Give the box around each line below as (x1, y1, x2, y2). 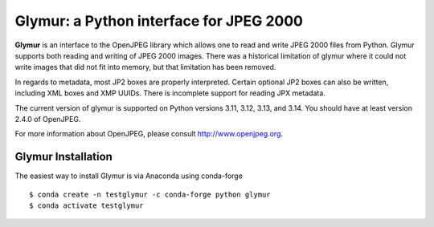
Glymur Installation (14, 150, 113, 164)
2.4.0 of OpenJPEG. (14, 114, 81, 124)
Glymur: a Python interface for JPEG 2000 (14, 12, 303, 30)
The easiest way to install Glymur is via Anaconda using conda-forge (14, 171, 243, 180)
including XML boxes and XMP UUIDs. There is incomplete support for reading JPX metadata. (14, 88, 325, 98)
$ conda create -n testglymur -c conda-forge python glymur (29, 189, 271, 199)
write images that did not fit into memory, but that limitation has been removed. (14, 63, 276, 72)
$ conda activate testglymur (29, 201, 144, 210)
